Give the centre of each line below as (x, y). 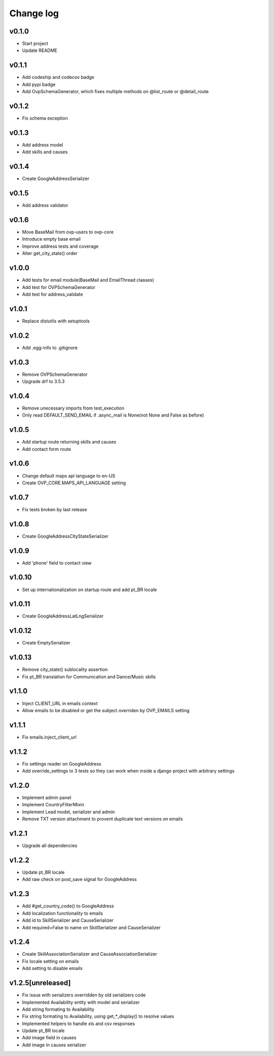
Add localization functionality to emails (63, 913)
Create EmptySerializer (46, 643)
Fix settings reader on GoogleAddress (62, 764)
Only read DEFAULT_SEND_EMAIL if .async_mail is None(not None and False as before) (113, 415)
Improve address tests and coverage (60, 246)
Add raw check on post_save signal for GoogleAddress (79, 879)
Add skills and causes (45, 152)
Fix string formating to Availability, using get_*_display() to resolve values (98, 1016)
